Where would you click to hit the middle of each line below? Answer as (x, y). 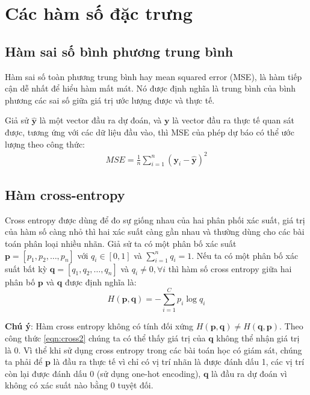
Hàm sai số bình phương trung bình (119, 51)
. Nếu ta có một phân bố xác (245, 255)
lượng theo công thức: (45, 144)
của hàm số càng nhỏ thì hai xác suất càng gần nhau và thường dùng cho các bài (155, 232)
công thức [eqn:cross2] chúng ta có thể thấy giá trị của (105, 337)
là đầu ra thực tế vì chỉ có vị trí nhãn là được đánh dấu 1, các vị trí (179, 362)
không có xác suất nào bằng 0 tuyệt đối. (79, 385)
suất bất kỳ (26, 268)
